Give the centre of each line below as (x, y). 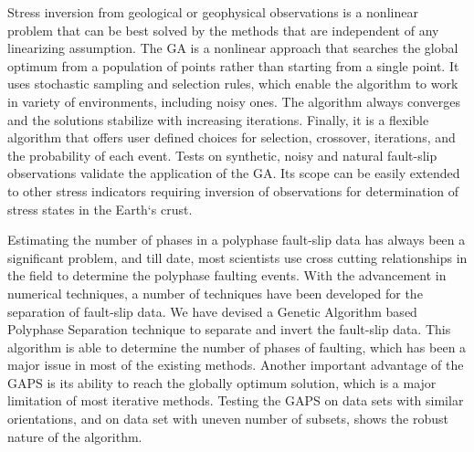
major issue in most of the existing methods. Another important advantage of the (236, 365)
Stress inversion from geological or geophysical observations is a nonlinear (213, 12)
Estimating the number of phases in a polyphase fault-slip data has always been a (237, 240)
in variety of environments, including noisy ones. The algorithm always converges (234, 101)
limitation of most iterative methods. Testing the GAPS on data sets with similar (236, 400)
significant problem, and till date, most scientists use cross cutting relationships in (237, 257)
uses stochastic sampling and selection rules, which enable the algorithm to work (233, 84)
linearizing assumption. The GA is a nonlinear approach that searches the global (233, 48)
